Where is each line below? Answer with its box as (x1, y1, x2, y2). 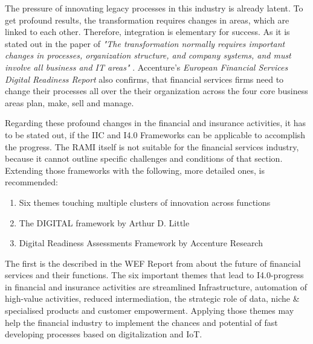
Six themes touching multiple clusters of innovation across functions (19, 196, 271, 208)
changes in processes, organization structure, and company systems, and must (5, 49, 291, 62)
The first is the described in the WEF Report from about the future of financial (5, 256, 301, 269)
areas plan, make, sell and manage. (5, 96, 134, 109)
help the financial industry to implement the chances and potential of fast (5, 316, 278, 328)
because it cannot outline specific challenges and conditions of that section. (5, 152, 283, 165)
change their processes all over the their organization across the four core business (5, 84, 308, 97)
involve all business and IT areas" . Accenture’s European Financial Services (5, 60, 288, 73)
